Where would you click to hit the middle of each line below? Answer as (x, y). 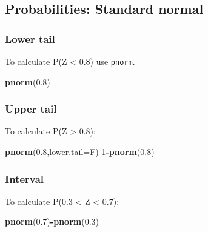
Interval (24, 178)
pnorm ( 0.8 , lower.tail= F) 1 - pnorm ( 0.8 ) (80, 152)
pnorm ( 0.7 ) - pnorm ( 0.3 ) (52, 221)
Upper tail (31, 109)
